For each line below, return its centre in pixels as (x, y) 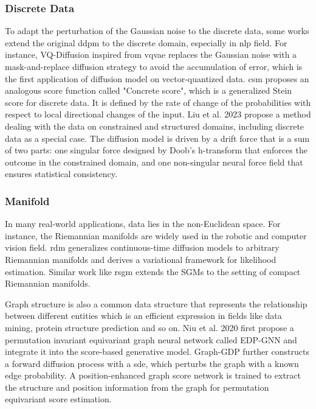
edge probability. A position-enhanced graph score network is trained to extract (153, 375)
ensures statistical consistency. (61, 174)
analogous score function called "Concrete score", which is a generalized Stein (149, 90)
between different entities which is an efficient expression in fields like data (143, 316)
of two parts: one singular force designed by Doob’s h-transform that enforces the (156, 150)
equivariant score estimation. (58, 399)
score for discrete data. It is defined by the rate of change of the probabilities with (158, 102)
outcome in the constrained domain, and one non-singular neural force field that (154, 162)
